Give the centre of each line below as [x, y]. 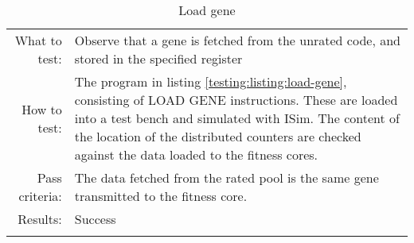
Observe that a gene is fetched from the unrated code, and [237, 40]
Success [95, 219]
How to [42, 109]
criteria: [40, 196]
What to [38, 40]
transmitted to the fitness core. [161, 196]
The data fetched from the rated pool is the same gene [227, 177]
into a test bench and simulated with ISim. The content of [237, 118]
